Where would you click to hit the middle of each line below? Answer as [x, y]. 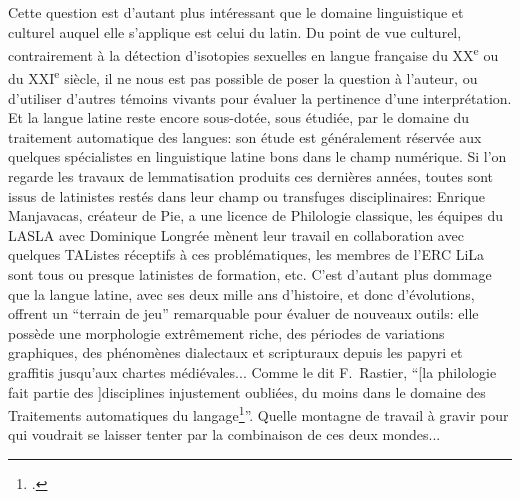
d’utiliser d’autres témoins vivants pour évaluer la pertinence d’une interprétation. [260, 97]
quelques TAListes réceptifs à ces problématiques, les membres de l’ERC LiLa [246, 254]
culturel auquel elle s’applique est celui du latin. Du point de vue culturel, [235, 31]
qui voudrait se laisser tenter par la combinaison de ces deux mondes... [224, 434]
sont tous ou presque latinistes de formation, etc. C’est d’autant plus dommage [250, 274]
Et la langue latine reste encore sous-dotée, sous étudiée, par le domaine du [239, 117]
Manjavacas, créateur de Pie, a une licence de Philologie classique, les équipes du [256, 215]
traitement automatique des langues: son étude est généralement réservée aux [245, 136]
